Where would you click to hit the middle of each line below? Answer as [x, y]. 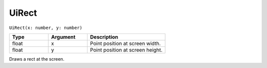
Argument [63, 37]
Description [104, 37]
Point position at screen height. [126, 50]
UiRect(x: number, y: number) [46, 28]
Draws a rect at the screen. [37, 59]
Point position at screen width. [125, 43]
